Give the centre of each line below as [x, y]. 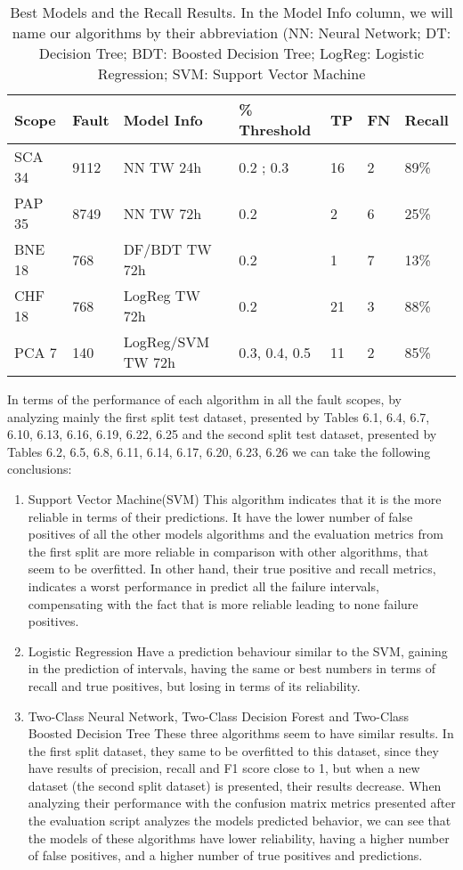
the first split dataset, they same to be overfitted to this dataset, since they [233, 750]
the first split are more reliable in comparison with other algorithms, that [228, 551]
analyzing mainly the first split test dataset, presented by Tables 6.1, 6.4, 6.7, [219, 416]
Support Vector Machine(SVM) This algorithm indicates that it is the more [235, 498]
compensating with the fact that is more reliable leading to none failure [223, 603]
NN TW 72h [162, 213]
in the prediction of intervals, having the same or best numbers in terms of [231, 668]
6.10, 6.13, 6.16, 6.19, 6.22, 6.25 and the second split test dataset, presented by [222, 434]
